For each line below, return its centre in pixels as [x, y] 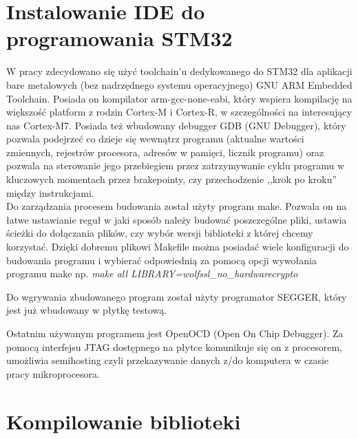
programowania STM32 [119, 38]
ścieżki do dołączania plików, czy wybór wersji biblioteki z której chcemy [160, 233]
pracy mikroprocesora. [53, 373]
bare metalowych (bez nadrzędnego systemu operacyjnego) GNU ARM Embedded [179, 84]
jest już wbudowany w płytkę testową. [87, 310]
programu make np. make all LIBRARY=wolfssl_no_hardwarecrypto [152, 274]
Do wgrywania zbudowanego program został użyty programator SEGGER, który [177, 296]
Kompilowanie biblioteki [124, 421]
